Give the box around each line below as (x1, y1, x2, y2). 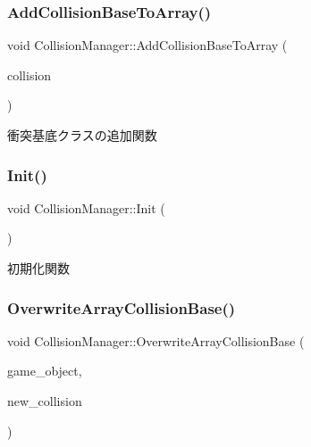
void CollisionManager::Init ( (7, 198, 165, 217)
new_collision (7, 392, 82, 410)
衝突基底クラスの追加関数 (7, 126, 157, 144)
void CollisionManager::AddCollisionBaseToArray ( (7, 36, 288, 54)
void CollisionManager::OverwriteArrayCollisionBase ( (7, 331, 305, 350)
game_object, (7, 361, 82, 380)
